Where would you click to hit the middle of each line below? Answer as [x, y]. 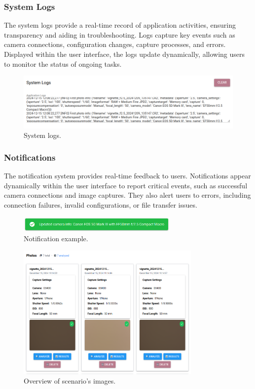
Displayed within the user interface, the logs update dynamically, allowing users [124, 54]
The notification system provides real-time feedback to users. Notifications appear [127, 176]
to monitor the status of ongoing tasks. [63, 64]
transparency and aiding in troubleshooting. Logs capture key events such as [120, 34]
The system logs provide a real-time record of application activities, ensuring [120, 25]
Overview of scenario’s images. [70, 381]
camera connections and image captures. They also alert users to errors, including [127, 195]
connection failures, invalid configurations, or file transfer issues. [101, 205]
